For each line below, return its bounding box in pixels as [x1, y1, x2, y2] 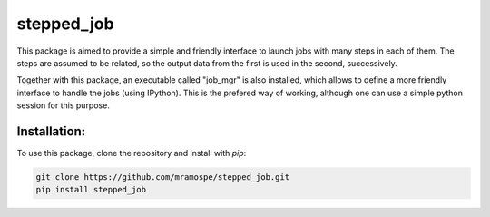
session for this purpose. [16, 100, 111, 111]
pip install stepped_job [35, 184, 147, 195]
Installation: [16, 123, 86, 139]
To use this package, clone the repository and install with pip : [16, 148, 247, 159]
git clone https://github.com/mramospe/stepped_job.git [35, 173, 290, 182]
